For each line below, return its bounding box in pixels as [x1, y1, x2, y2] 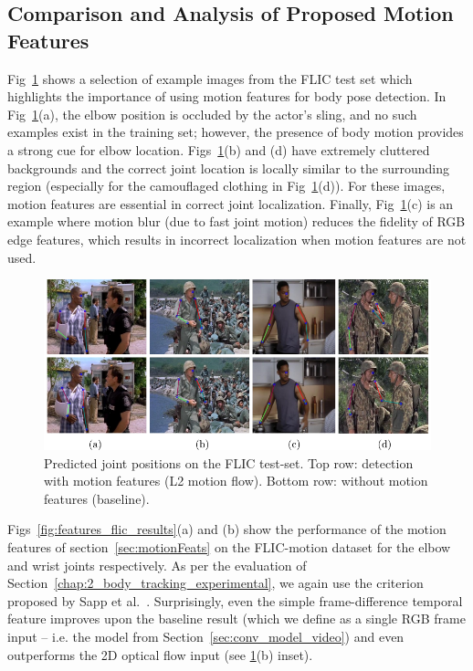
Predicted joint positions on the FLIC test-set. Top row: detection [44, 453, 414, 472]
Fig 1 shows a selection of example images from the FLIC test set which [7, 68, 413, 88]
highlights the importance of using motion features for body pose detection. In [7, 87, 447, 106]
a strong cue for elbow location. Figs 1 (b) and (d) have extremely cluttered [7, 140, 430, 159]
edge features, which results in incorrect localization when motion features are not [7, 229, 467, 248]
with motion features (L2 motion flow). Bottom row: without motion [44, 471, 428, 490]
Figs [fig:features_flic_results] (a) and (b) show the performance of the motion [7, 519, 447, 539]
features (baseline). [44, 488, 150, 508]
